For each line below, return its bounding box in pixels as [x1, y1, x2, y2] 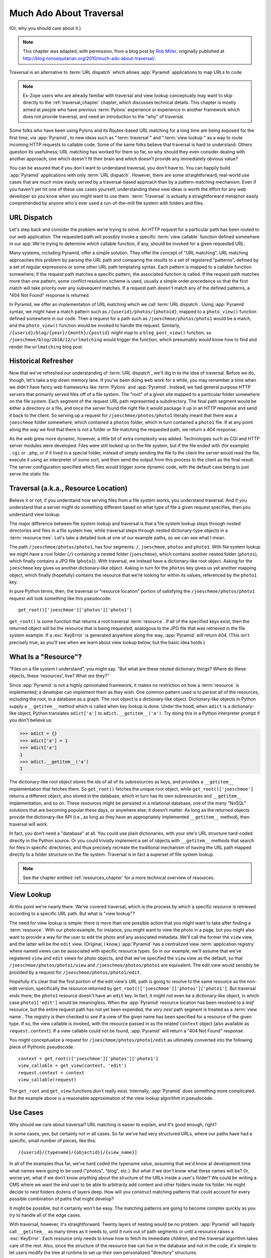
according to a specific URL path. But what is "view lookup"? [9, 911, 135, 917]
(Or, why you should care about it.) [9, 25, 81, 31]
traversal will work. [9, 821, 49, 827]
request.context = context [18, 1070, 85, 1075]
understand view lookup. [9, 511, 61, 517]
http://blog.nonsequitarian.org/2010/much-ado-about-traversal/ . [23, 55, 156, 61]
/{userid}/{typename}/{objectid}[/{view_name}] [18, 1149, 138, 1155]
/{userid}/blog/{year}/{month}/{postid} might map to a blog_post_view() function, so [9, 330, 212, 336]
